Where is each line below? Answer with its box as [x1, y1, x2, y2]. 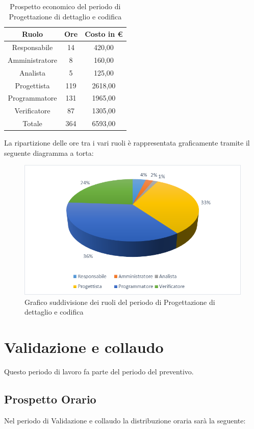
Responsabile [12, 42, 53, 53]
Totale [22, 118, 42, 129]
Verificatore [14, 105, 50, 116]
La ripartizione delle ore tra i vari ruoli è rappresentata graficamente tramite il [4, 137, 250, 148]
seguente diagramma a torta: [4, 147, 94, 158]
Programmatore [8, 92, 57, 103]
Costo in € [85, 29, 123, 39]
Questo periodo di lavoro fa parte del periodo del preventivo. [4, 366, 194, 377]
